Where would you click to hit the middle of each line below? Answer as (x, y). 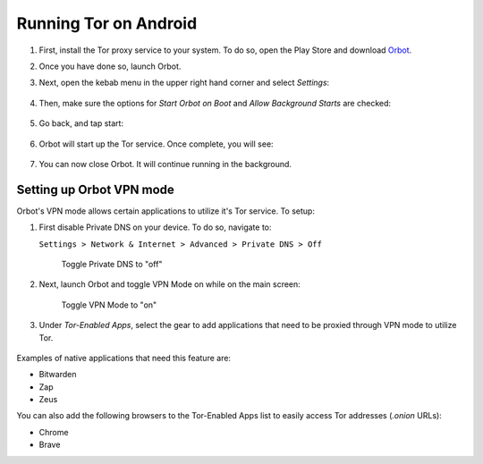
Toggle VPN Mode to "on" (109, 305)
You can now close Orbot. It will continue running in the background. (165, 164)
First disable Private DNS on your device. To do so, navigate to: (155, 227)
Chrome (54, 432)
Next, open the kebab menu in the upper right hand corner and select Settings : (184, 83)
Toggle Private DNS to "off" (112, 264)
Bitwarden (58, 375)
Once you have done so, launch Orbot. (110, 66)
